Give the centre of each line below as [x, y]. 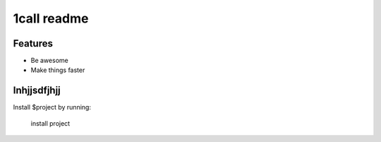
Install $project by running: [52, 107]
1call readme [51, 18]
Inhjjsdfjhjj [37, 91]
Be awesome [49, 61]
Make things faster [58, 70]
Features [33, 43]
